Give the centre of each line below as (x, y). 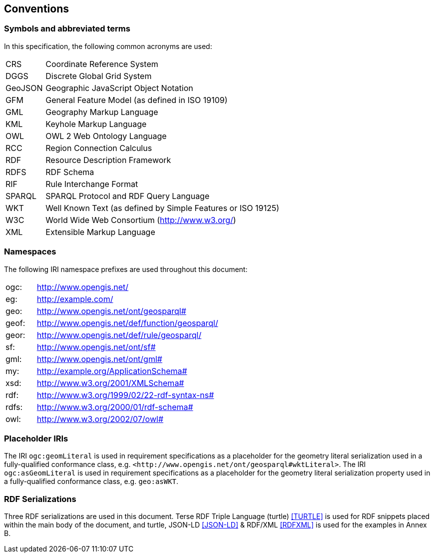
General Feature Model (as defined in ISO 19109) (137, 100)
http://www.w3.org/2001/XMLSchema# (110, 383)
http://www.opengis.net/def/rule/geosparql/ (119, 335)
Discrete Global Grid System (99, 76)
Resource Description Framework (108, 160)
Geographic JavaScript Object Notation (119, 88)
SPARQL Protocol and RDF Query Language (128, 196)
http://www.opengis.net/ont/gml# (99, 359)
